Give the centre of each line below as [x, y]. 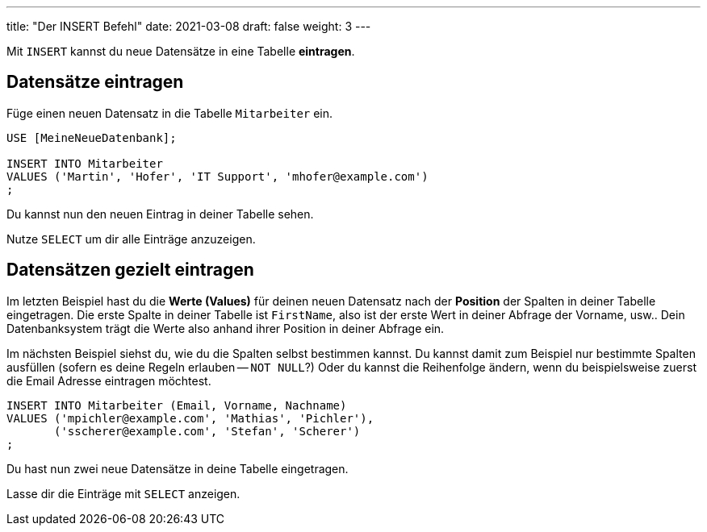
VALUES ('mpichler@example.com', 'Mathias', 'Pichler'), [190, 418]
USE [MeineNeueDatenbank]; [92, 137]
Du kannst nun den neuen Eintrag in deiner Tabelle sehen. [160, 214]
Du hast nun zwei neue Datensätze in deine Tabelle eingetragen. [178, 468]
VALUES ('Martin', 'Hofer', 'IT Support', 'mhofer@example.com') [218, 176]
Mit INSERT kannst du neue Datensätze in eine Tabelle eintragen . [181, 51]
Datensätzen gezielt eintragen [130, 270]
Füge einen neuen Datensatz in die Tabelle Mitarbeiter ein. [170, 113]
